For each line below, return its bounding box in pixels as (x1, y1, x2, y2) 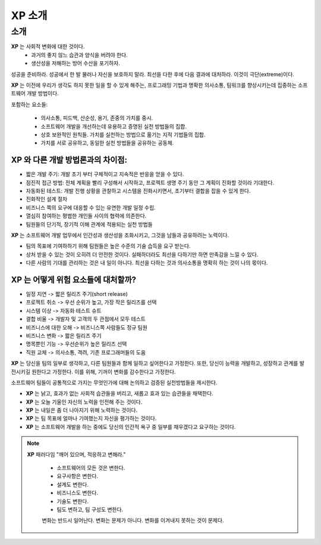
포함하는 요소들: (11, 101, 48, 108)
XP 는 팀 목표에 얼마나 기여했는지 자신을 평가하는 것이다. (26, 415, 157, 422)
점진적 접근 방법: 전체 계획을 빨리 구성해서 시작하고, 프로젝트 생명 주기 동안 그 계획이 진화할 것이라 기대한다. (26, 179, 275, 186)
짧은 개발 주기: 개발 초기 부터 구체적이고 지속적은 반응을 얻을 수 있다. (26, 170, 184, 178)
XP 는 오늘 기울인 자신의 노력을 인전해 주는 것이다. (26, 398, 143, 405)
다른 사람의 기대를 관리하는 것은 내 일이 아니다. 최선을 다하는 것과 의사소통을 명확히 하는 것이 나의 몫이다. (26, 259, 268, 266)
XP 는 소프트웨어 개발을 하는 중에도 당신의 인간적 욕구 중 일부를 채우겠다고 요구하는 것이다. (26, 423, 236, 430)
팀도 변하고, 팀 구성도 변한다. (56, 506, 124, 513)
